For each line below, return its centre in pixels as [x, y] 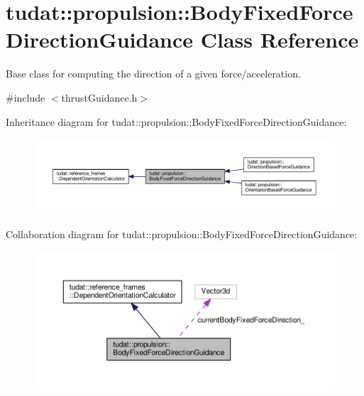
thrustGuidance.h [99, 97]
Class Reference [280, 39]
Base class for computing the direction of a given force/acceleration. [153, 74]
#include [26, 97]
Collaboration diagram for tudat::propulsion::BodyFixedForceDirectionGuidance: [182, 234]
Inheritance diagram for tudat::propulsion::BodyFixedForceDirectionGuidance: [176, 121]
